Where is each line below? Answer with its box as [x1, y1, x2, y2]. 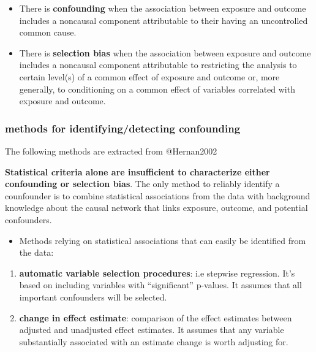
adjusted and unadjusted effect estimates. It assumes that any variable [19, 323, 284, 336]
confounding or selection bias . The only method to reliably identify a [5, 177, 280, 190]
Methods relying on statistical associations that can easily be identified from [19, 234, 306, 247]
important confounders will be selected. [19, 290, 167, 303]
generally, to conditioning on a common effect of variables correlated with [19, 82, 295, 95]
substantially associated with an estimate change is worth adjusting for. [19, 335, 288, 348]
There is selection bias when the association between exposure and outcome [19, 46, 311, 59]
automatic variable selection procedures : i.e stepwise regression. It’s [19, 266, 295, 279]
